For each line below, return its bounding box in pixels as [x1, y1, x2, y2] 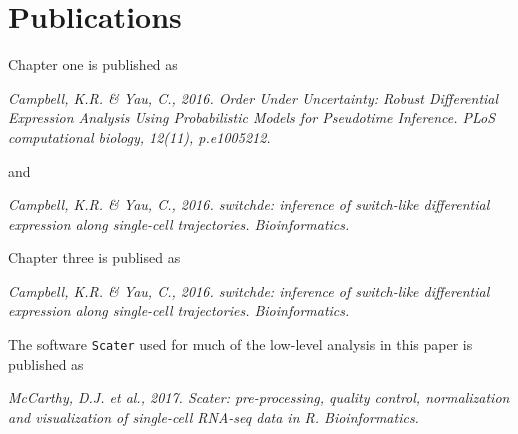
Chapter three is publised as [8, 247, 181, 268]
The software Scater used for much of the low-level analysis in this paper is [8, 334, 473, 355]
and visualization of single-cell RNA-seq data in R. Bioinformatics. [8, 406, 419, 427]
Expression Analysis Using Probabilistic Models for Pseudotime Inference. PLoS [8, 107, 496, 128]
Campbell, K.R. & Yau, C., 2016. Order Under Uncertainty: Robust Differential [8, 87, 499, 108]
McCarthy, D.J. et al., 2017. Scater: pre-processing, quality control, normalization [8, 387, 510, 408]
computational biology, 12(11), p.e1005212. [8, 126, 271, 147]
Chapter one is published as [8, 54, 178, 75]
